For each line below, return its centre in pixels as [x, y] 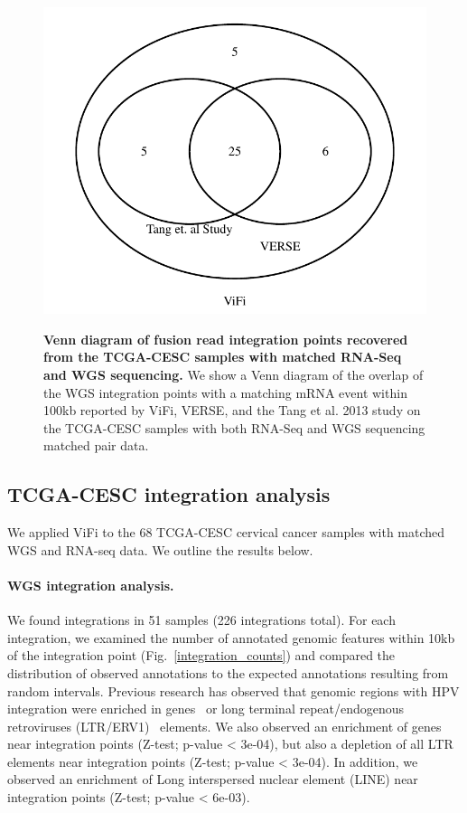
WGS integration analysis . [91, 585]
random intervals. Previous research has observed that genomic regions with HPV [233, 690]
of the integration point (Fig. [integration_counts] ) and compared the [201, 655]
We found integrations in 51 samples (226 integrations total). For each [201, 620]
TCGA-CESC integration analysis [169, 494]
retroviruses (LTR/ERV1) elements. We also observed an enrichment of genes [224, 726]
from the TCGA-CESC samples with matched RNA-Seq [223, 357]
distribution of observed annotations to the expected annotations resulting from [228, 672]
